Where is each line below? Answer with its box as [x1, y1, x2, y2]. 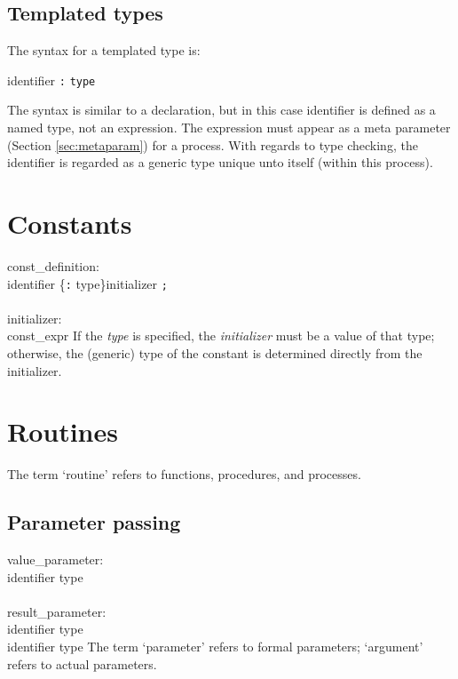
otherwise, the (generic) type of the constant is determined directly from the [7, 343, 422, 362]
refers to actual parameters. [7, 654, 157, 673]
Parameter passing [7, 508, 181, 536]
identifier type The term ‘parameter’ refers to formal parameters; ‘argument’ [7, 637, 423, 656]
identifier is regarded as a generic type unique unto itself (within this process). [7, 153, 433, 172]
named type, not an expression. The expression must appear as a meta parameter [7, 118, 451, 137]
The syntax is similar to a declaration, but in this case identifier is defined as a [7, 100, 436, 119]
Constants [7, 205, 132, 242]
